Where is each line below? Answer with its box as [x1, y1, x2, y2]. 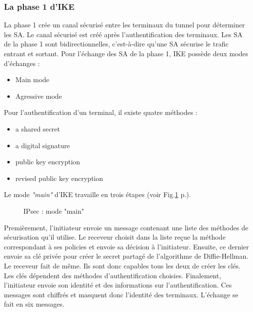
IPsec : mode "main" [23, 205, 84, 216]
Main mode [15, 74, 50, 85]
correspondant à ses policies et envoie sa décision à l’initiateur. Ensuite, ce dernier [4, 241, 249, 251]
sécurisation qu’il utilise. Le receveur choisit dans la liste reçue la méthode [4, 232, 226, 242]
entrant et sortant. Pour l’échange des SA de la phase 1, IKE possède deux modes [4, 48, 249, 58]
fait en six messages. [4, 299, 64, 309]
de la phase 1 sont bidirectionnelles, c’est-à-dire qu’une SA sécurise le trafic [4, 39, 229, 49]
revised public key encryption [15, 173, 103, 183]
